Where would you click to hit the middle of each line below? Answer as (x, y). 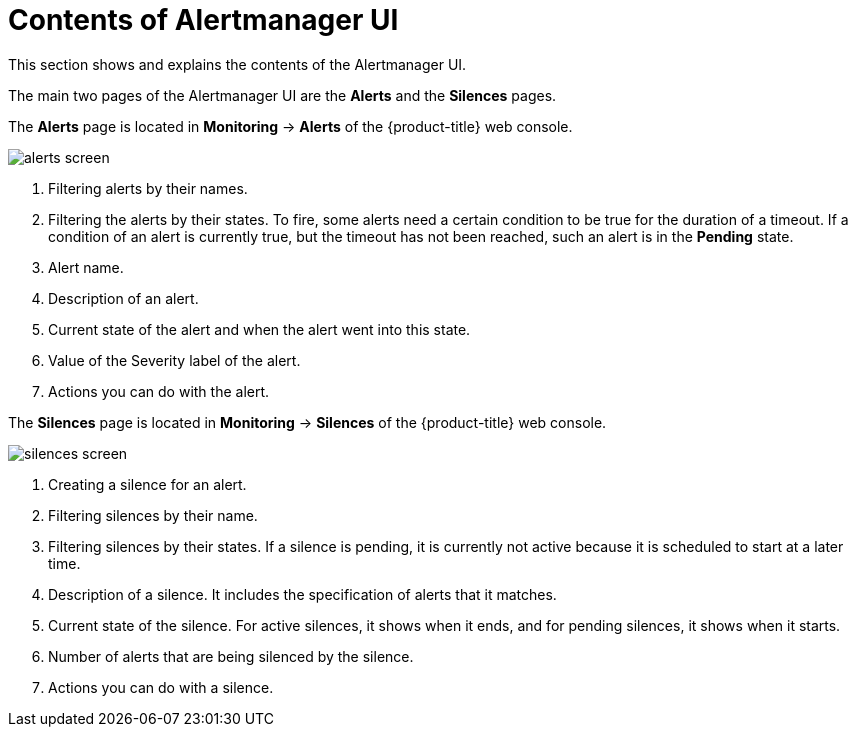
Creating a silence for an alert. (147, 484)
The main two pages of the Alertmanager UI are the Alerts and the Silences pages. (282, 95)
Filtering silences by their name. (153, 515)
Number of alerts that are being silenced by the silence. (231, 656)
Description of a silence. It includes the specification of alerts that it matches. (302, 594)
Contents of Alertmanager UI (203, 20)
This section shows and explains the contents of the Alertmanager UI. (237, 64)
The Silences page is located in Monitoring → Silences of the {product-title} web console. (307, 422)
